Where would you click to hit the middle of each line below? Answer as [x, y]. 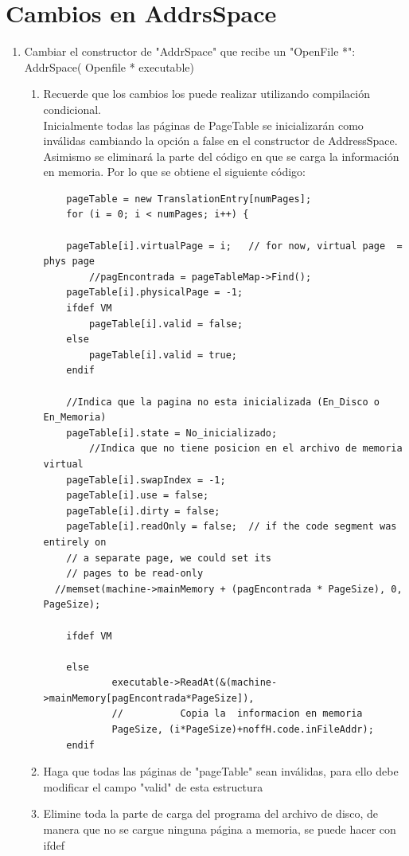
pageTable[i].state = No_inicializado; [172, 433]
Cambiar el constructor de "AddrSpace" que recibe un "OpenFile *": [190, 51]
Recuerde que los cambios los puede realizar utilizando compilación [207, 94]
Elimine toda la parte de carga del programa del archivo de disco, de [211, 813]
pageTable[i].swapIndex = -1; [146, 480]
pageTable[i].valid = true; [163, 355]
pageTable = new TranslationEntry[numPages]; [189, 199]
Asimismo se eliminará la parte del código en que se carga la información [221, 156]
